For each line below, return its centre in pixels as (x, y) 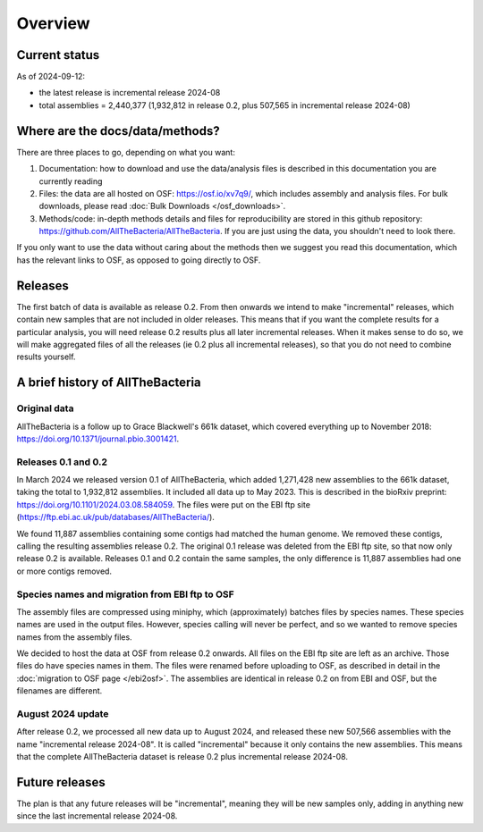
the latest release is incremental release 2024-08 (130, 93)
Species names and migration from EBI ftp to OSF (125, 594)
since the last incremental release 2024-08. (97, 816)
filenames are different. (59, 691)
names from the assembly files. (75, 637)
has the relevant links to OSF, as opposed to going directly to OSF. (139, 260)
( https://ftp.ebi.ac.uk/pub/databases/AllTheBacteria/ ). (115, 517)
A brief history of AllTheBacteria (109, 383)
